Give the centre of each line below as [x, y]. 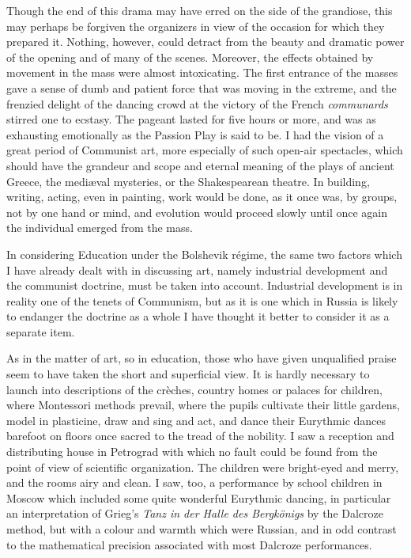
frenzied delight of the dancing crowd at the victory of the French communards [197, 103]
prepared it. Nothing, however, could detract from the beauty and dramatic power [205, 42]
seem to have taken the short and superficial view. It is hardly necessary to [188, 374]
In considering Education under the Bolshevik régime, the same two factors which [204, 254]
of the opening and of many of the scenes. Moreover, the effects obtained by [190, 57]
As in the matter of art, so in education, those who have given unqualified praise [202, 358]
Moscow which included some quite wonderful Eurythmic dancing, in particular [199, 497]
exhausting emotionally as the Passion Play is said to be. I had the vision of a [195, 134]
